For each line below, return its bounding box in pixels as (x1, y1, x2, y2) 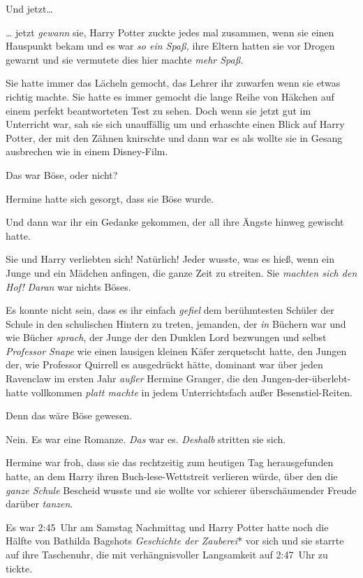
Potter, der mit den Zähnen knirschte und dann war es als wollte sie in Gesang (6, 130, 343, 145)
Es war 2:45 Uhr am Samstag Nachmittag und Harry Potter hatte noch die (6, 519, 329, 534)
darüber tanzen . (6, 496, 73, 511)
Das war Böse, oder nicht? (6, 167, 118, 182)
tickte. (6, 561, 33, 575)
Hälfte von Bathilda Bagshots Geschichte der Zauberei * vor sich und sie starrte (6, 533, 344, 548)
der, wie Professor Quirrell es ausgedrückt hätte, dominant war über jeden (6, 357, 323, 372)
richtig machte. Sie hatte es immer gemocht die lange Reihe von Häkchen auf (6, 89, 334, 103)
